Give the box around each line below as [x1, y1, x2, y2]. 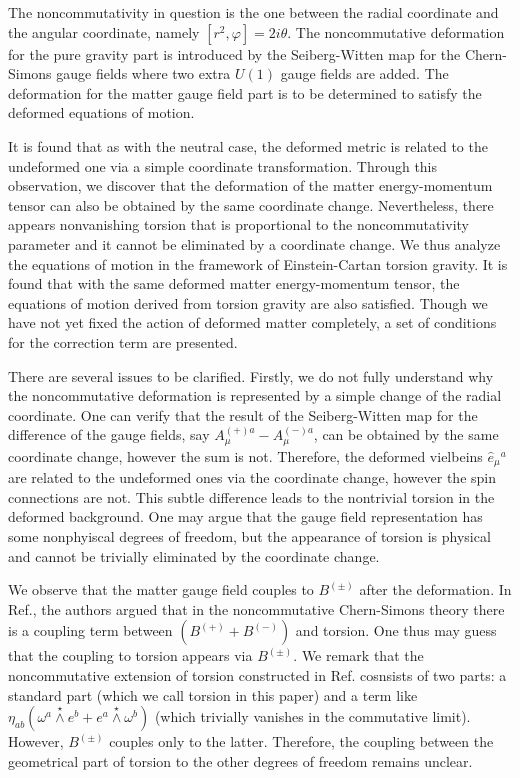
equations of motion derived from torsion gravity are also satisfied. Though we [8, 292, 488, 313]
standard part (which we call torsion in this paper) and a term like [8, 684, 418, 705]
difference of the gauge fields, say [8, 424, 210, 445]
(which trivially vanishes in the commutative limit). [154, 706, 471, 727]
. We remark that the [293, 645, 424, 666]
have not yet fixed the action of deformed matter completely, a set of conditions [8, 312, 497, 333]
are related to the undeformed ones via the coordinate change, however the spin [8, 467, 496, 488]
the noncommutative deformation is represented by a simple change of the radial [8, 385, 502, 406]
